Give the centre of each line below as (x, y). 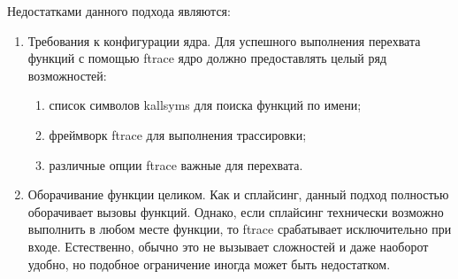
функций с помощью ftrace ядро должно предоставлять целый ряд (207, 58)
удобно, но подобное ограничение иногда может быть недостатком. (209, 263)
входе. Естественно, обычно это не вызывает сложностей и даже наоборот (228, 246)
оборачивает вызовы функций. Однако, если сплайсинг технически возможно (236, 211)
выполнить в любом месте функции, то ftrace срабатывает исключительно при (240, 229)
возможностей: (67, 75)
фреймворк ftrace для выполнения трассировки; (178, 134)
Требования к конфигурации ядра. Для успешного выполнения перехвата (224, 40)
